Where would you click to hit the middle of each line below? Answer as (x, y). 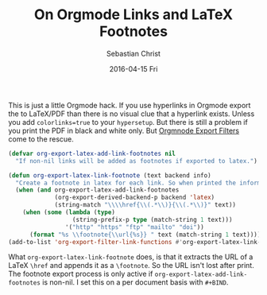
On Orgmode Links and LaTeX (133, 15)
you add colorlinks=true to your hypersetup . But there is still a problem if (128, 122)
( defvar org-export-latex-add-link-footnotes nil (92, 153)
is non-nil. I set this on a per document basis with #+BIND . (135, 282)
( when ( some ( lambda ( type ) (69, 212)
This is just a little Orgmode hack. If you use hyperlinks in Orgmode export (130, 105)
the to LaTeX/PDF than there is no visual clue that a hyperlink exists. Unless (132, 114)
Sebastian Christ (133, 53)
